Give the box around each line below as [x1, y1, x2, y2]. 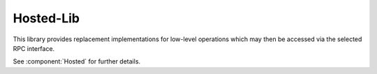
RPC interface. [13, 44, 55, 52]
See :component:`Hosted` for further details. [13, 57, 141, 66]
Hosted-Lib [13, 10, 80, 26]
